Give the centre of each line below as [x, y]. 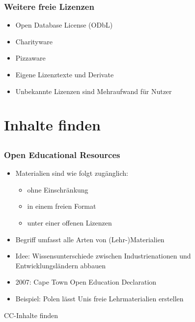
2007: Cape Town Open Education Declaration [86, 282]
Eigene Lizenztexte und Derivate [65, 74]
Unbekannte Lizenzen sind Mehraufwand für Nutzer [94, 91]
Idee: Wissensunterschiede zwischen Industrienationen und [103, 256]
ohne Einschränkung [58, 189]
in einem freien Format [62, 206]
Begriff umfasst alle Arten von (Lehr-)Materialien [90, 239]
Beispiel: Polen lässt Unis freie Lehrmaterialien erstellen [99, 298]
